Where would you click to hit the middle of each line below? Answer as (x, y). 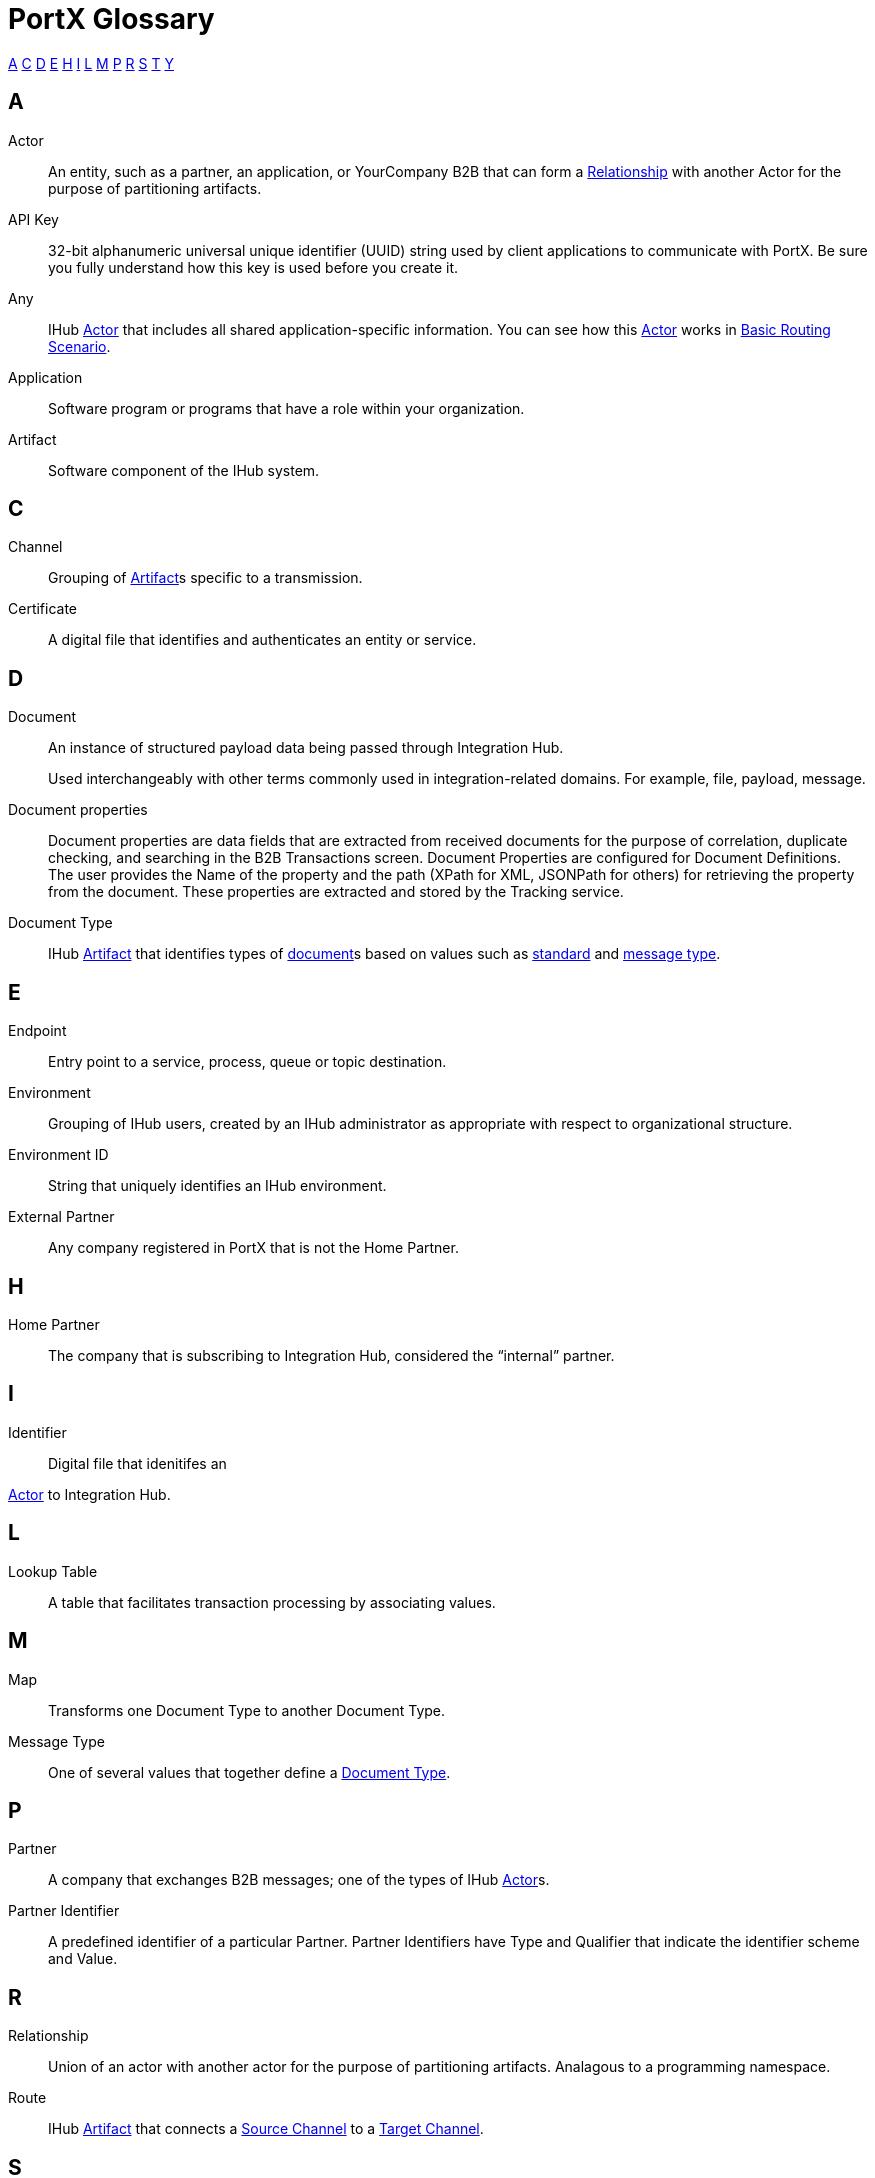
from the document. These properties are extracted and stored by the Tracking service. (336, 892)
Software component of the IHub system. (184, 470)
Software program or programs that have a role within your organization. (286, 408)
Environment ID (58, 1155)
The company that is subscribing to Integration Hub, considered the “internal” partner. (331, 1355)
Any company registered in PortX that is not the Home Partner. (253, 1248)
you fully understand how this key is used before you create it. (253, 267)
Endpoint (37, 1031)
